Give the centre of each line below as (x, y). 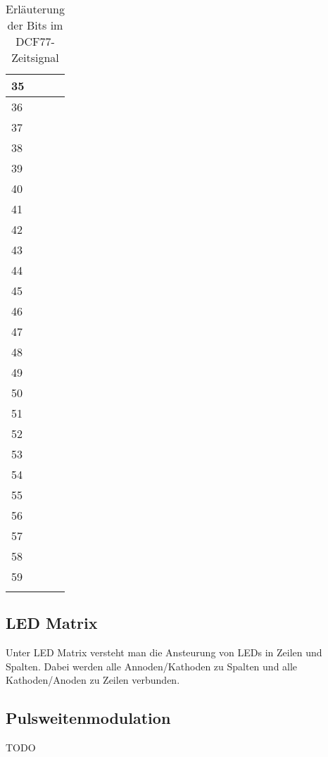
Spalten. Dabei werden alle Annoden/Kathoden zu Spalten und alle (152, 666)
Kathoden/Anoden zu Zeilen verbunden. (93, 680)
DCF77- (35, 41)
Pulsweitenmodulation (88, 718)
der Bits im (35, 25)
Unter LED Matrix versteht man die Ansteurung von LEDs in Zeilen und (164, 652)
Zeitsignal (35, 57)
